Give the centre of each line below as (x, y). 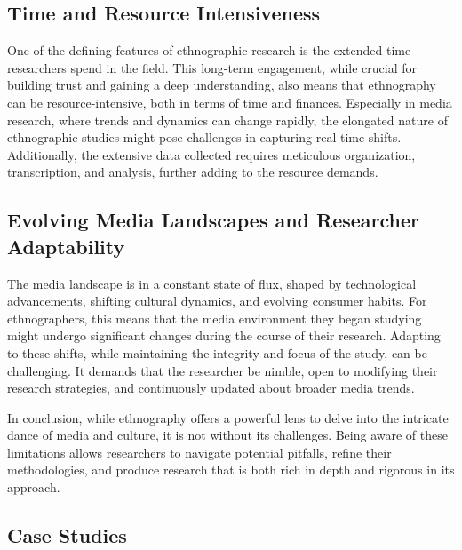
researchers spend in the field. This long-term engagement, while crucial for (212, 67)
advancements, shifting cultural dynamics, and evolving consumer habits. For (217, 301)
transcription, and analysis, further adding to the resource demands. (193, 172)
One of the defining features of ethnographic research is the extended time (209, 50)
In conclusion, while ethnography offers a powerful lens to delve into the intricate (228, 417)
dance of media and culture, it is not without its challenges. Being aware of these (227, 435)
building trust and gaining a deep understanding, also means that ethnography (222, 85)
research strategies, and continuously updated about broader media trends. (211, 388)
